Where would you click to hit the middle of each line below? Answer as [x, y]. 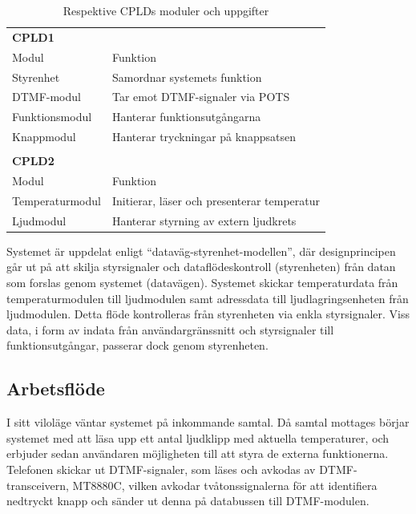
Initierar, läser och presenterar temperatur [216, 200]
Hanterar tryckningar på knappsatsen [204, 137]
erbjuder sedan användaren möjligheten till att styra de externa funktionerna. [198, 453]
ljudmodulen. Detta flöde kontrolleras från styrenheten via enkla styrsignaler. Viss [208, 314]
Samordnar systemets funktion [187, 77]
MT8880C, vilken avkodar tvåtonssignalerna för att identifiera [225, 485]
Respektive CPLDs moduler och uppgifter [166, 10]
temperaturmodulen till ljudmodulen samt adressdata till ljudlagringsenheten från [208, 298]
